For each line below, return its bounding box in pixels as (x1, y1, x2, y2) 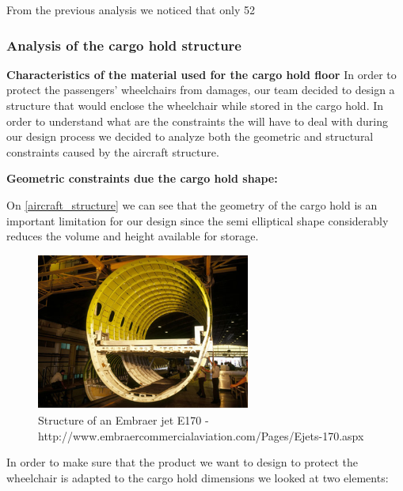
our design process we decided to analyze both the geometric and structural (6, 128, 374, 145)
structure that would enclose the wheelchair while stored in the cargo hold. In (6, 97, 384, 113)
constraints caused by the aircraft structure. (6, 143, 219, 160)
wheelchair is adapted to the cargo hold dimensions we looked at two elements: (6, 469, 389, 485)
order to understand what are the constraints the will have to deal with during (6, 112, 388, 129)
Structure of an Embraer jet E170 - (38, 411, 209, 428)
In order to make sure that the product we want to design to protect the (6, 454, 359, 470)
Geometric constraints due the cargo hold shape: (6, 170, 278, 187)
